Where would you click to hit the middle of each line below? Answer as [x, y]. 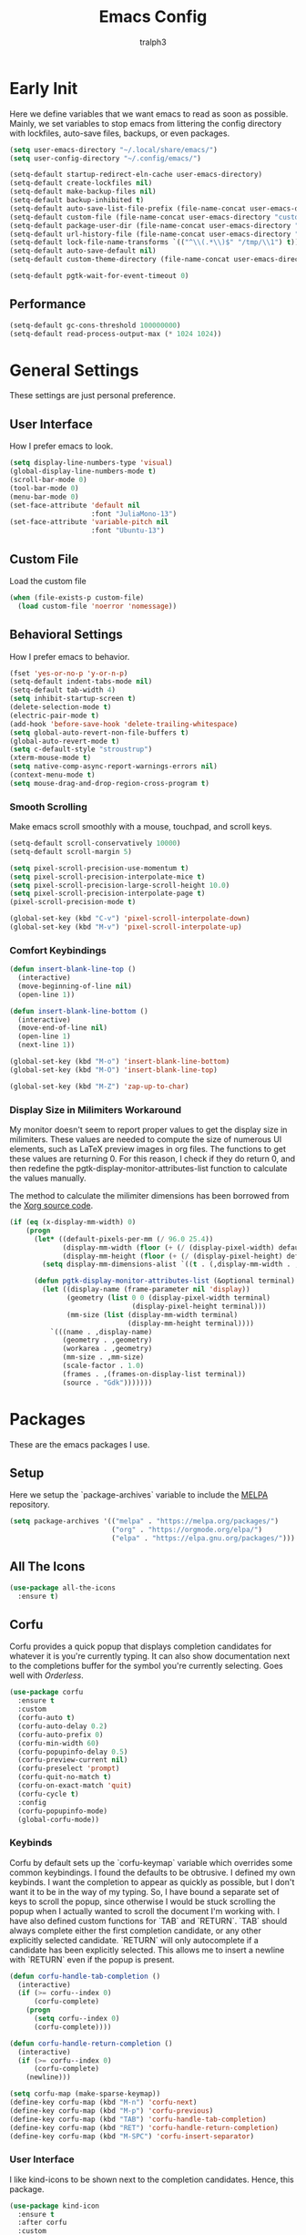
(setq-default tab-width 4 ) [63, 690]
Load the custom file [48, 581]
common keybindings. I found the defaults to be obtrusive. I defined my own [153, 1872]
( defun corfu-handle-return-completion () [91, 2044]
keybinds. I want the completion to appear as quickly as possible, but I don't [152, 1882]
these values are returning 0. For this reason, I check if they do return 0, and [153, 1159]
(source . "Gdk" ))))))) [107, 1383]
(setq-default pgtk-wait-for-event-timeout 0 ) [99, 276]
